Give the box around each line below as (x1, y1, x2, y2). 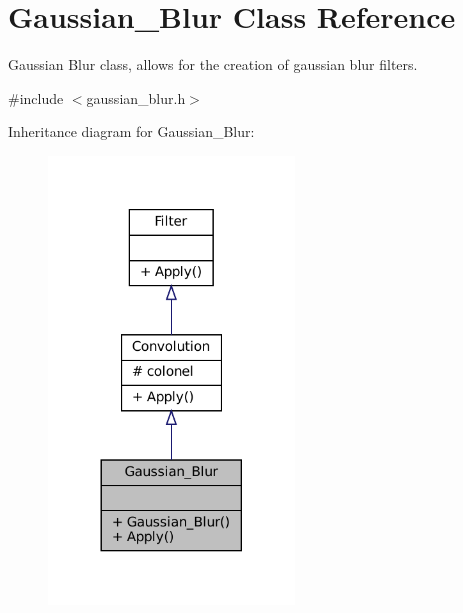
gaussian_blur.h (86, 87, 186, 108)
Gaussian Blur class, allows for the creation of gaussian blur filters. (8, 54, 418, 75)
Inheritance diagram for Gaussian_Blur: (8, 121, 255, 142)
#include (8, 87, 64, 108)
